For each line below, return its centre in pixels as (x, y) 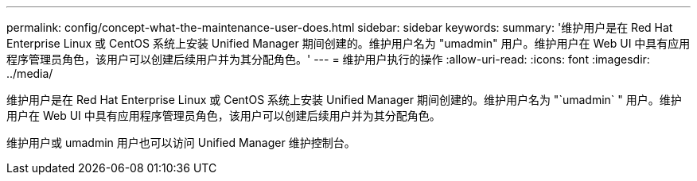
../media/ (30, 73)
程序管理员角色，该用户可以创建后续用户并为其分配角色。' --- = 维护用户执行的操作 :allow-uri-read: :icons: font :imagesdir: (328, 59)
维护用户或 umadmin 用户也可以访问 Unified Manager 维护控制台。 (181, 142)
